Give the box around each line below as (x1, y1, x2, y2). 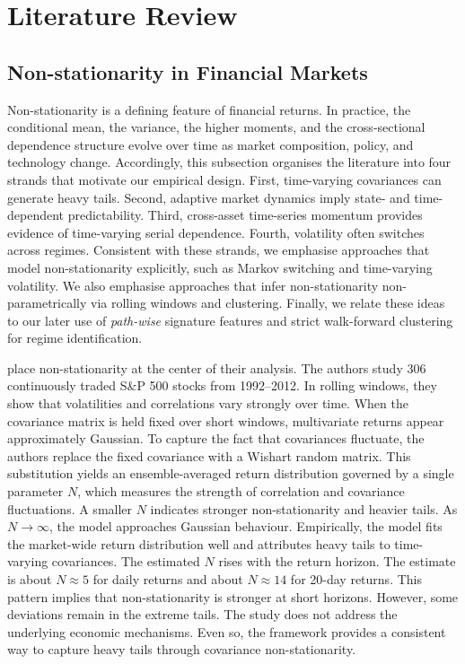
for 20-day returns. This (290, 570, 422, 589)
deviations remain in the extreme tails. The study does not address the (7, 605, 398, 624)
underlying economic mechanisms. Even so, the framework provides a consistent (7, 622, 446, 641)
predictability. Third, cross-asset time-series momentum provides (67, 205, 423, 224)
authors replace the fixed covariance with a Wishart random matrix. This (7, 446, 411, 465)
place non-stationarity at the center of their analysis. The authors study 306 (7, 358, 426, 377)
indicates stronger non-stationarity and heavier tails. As (150, 499, 458, 518)
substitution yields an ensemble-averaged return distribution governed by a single (7, 464, 454, 483)
